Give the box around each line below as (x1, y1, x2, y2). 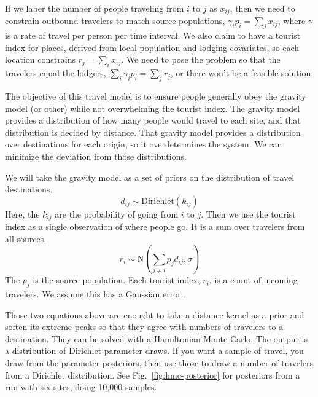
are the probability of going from (55, 207, 179, 220)
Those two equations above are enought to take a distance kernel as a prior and (5, 308, 304, 321)
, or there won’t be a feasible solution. (170, 66, 314, 79)
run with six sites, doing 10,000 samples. (5, 380, 157, 393)
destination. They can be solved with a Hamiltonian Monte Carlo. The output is (5, 332, 308, 345)
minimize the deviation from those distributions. (5, 150, 187, 162)
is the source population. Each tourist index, (33, 273, 200, 286)
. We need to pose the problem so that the (121, 53, 281, 66)
